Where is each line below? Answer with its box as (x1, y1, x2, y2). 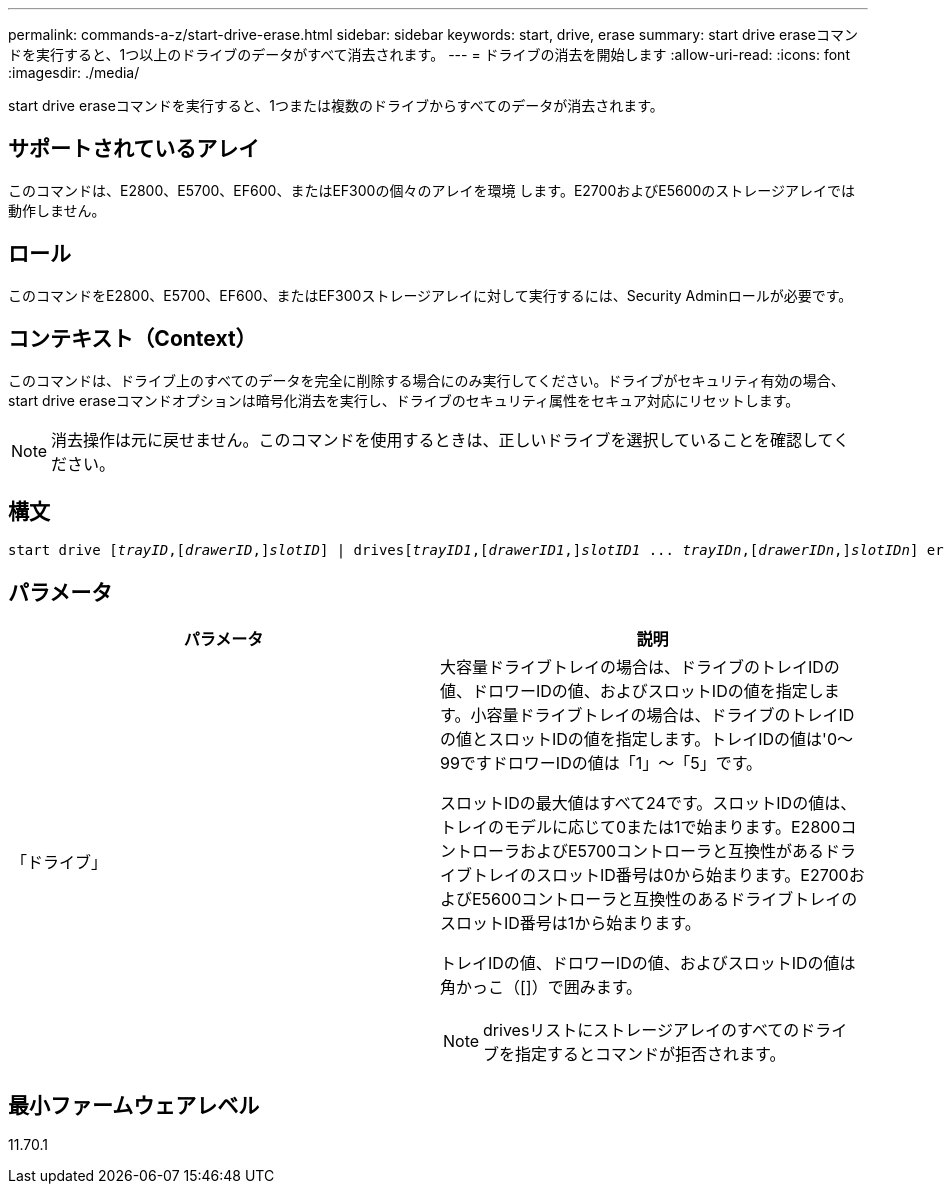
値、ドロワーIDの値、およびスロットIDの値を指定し (440, 681, 824, 702)
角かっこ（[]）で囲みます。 (440, 977, 643, 998)
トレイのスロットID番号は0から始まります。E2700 (472, 865, 849, 886)
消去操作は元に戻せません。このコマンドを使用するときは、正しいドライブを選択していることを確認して (51, 429, 834, 450)
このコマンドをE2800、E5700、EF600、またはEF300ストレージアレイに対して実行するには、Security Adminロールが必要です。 (8, 286, 853, 304)
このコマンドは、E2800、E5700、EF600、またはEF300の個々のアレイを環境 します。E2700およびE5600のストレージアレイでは (8, 181, 856, 199)
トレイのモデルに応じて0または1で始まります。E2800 (440, 817, 841, 838)
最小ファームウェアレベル (8, 1092, 260, 1118)
